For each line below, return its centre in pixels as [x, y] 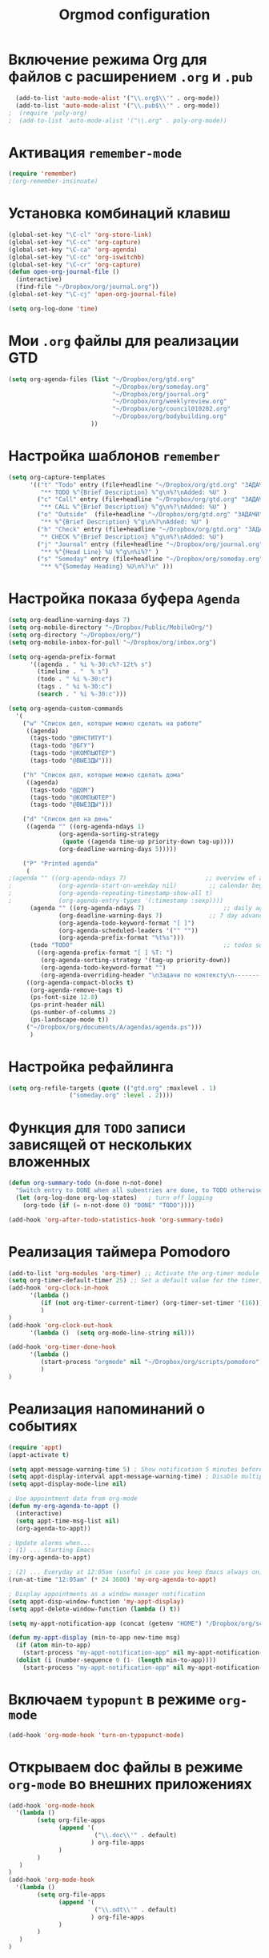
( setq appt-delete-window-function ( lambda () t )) [94, 1609]
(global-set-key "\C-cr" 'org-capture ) [75, 265]
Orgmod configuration [134, 15]
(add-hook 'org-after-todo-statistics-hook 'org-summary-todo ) [116, 1220]
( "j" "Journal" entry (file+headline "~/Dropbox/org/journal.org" [150, 544]
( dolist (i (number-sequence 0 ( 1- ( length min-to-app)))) [116, 1660]
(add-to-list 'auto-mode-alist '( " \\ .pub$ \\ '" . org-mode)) [118, 106]
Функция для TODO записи [97, 1127]
